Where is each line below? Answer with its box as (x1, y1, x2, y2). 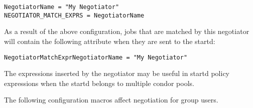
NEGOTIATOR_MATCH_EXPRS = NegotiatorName (4, 11, 145, 19)
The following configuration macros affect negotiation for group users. (4, 94, 218, 105)
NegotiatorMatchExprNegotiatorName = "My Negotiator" (4, 53, 188, 61)
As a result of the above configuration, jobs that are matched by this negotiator (4, 26, 249, 36)
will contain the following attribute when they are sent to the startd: (4, 35, 215, 46)
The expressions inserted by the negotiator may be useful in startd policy (4, 68, 230, 78)
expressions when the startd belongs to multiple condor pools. (4, 77, 194, 88)
